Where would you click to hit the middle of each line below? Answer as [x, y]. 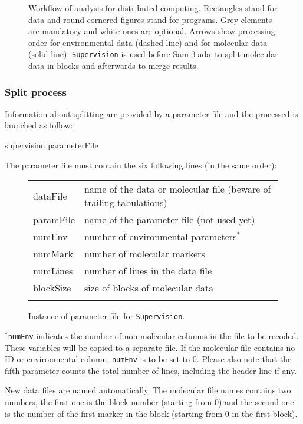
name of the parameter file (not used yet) [169, 220]
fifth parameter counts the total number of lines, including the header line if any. [151, 370]
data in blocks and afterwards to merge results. [113, 66]
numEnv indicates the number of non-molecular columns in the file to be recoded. [153, 335]
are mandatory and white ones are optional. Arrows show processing [152, 31]
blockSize [52, 288]
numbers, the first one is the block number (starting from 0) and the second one [149, 401]
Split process [36, 92]
